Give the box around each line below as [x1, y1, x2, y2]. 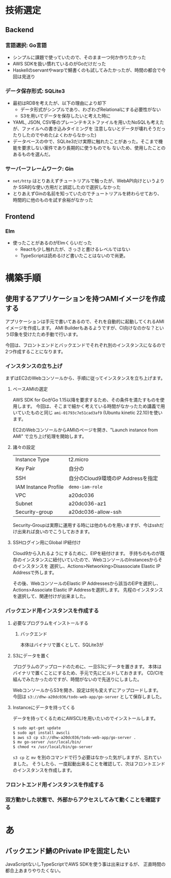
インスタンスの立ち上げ [5, 363, 63, 370]
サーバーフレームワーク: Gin [5, 165, 74, 172]
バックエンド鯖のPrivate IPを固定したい [5, 846, 130, 855]
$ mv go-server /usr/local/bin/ [12, 740, 81, 745]
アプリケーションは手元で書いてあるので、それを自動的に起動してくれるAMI [5, 318, 164, 325]
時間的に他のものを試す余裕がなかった [12, 197, 93, 203]
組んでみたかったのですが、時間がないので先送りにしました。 [12, 676, 142, 682]
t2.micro [68, 456, 89, 463]
